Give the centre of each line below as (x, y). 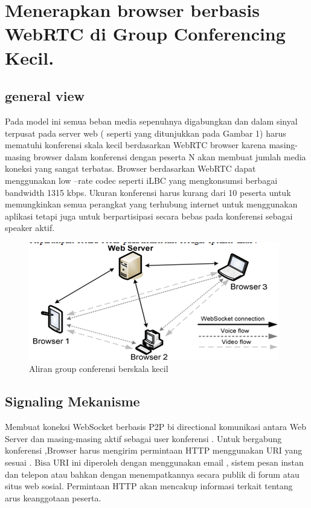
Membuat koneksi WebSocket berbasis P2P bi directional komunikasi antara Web (156, 427)
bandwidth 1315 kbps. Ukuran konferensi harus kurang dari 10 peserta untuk (148, 192)
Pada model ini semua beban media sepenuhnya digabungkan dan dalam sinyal (151, 121)
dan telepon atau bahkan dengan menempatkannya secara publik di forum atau (152, 474)
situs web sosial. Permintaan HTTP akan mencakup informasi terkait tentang (149, 486)
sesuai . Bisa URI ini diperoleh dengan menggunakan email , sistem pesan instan (154, 462)
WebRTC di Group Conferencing (145, 34)
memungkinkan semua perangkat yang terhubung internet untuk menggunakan (151, 204)
